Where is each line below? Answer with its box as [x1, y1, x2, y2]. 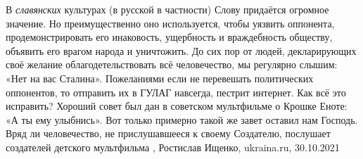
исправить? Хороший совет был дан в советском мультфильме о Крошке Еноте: [6, 98, 348, 113]
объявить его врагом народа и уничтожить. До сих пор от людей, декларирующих [6, 43, 357, 58]
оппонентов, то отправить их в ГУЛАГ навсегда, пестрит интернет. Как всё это [6, 84, 346, 99]
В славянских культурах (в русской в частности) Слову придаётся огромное [6, 2, 329, 16]
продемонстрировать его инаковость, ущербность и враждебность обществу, [6, 30, 333, 44]
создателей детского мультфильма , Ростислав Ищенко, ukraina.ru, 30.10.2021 [6, 139, 340, 154]
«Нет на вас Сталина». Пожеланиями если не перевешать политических [6, 70, 314, 85]
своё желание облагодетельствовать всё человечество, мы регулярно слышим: [6, 57, 338, 72]
